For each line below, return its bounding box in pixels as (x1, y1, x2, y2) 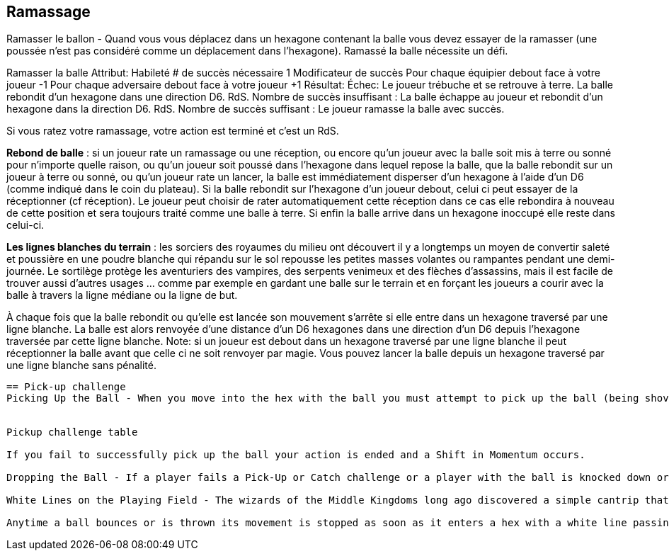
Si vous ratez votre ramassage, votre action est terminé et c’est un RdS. (6, 125, 339, 137)
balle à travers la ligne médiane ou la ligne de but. (6, 289, 238, 302)
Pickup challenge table (6, 426, 138, 438)
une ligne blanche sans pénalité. (6, 359, 156, 372)
